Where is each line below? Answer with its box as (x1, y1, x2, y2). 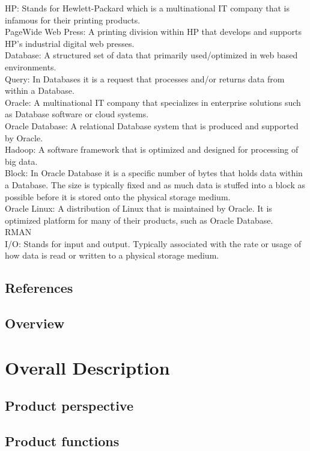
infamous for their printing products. (5, 13, 141, 26)
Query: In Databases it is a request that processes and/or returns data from (5, 72, 285, 85)
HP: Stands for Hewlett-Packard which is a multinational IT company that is (5, 2, 290, 14)
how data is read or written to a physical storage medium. (5, 249, 219, 262)
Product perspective (5, 396, 133, 415)
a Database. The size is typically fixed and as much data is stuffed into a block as (5, 178, 306, 191)
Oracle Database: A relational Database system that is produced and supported (5, 119, 299, 132)
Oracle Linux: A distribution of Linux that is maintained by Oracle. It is (5, 202, 272, 215)
